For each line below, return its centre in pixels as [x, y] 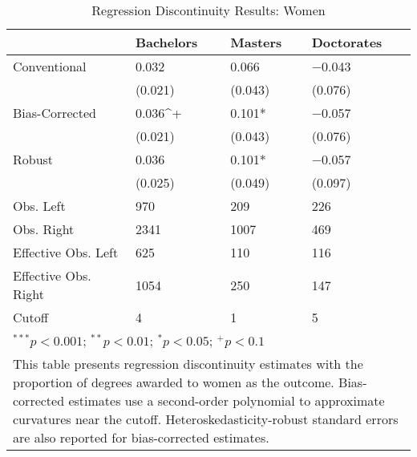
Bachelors [166, 42]
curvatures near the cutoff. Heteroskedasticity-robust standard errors [206, 419]
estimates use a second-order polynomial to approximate [227, 400]
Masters [256, 42]
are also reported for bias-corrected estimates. [141, 437]
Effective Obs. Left [66, 252]
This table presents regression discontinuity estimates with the [188, 364]
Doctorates [347, 42]
